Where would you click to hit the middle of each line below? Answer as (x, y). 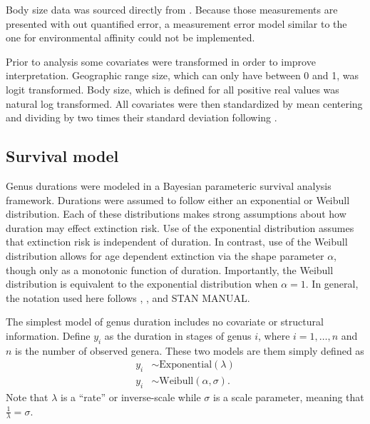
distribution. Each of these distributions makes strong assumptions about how (176, 214)
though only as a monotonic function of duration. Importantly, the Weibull (170, 269)
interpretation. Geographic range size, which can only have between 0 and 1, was (183, 75)
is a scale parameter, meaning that (289, 397)
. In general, (332, 284)
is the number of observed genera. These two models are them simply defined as (190, 350)
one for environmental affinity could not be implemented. (130, 37)
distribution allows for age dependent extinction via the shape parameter (165, 255)
